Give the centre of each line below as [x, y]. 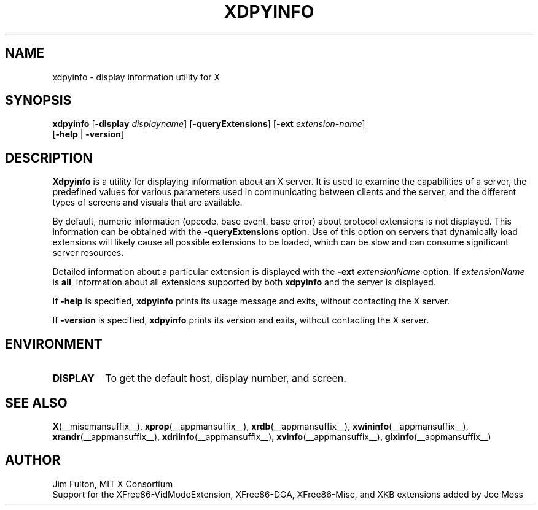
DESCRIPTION [49, 158]
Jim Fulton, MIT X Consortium [113, 484]
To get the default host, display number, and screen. [226, 378]
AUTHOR [33, 460]
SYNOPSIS [38, 101]
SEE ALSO [36, 403]
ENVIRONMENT [54, 344]
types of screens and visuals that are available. [147, 203]
